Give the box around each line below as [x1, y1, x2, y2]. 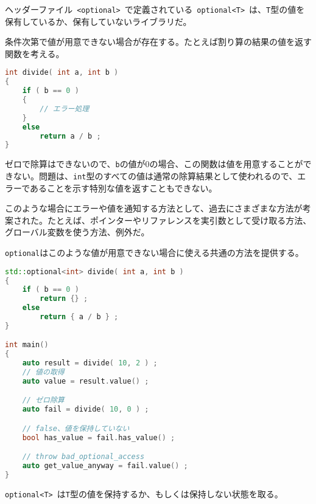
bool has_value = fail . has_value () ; [22, 433, 175, 442]
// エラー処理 [40, 104, 90, 113]
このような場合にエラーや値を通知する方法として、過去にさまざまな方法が [5, 202, 303, 215]
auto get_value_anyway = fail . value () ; [22, 461, 188, 471]
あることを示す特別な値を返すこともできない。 [30, 181, 217, 194]
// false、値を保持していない [22, 424, 130, 433]
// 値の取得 [22, 368, 65, 377]
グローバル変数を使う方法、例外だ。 [5, 226, 150, 238]
